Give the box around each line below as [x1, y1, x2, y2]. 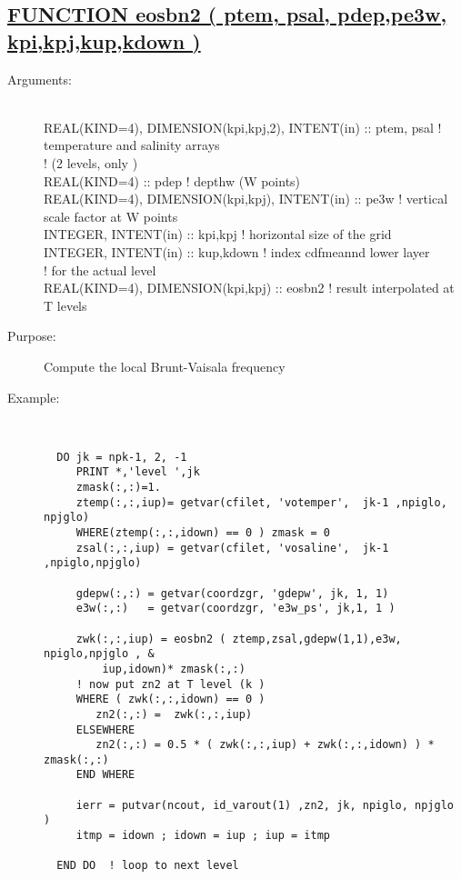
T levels [44, 295, 87, 315]
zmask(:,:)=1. [75, 481, 161, 494]
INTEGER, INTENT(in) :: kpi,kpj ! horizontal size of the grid [44, 225, 392, 244]
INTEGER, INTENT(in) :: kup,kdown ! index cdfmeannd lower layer [44, 242, 430, 261]
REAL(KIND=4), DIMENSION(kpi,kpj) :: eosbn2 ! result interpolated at [44, 278, 455, 297]
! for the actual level [44, 260, 156, 279]
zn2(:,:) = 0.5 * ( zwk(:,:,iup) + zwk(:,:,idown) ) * [95, 738, 435, 752]
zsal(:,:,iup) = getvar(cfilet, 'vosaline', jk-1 [75, 541, 389, 554]
